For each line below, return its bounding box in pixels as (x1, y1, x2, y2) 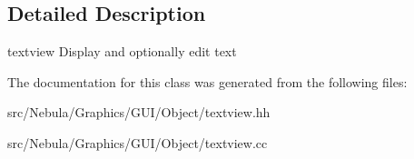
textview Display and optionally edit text (7, 42, 237, 61)
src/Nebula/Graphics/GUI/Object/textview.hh (7, 103, 271, 122)
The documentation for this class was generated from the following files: (7, 72, 408, 91)
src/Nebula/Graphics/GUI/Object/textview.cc (7, 133, 268, 152)
